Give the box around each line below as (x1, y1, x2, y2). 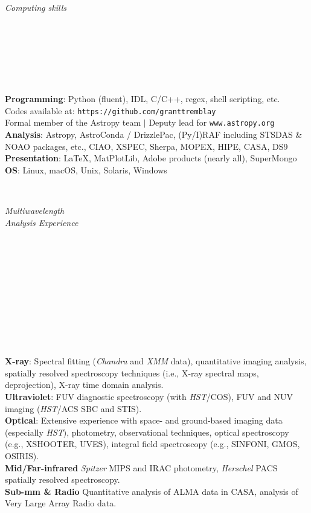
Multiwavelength (5, 204, 65, 217)
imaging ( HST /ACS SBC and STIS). (5, 402, 142, 415)
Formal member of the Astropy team (5, 116, 141, 129)
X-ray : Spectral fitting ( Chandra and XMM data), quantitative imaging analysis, (5, 355, 307, 367)
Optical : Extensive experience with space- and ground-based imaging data (5, 414, 283, 427)
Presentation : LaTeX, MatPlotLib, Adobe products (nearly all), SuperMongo (5, 152, 297, 164)
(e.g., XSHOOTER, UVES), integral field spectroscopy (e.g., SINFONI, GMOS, (5, 437, 300, 450)
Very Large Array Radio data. (5, 497, 117, 509)
